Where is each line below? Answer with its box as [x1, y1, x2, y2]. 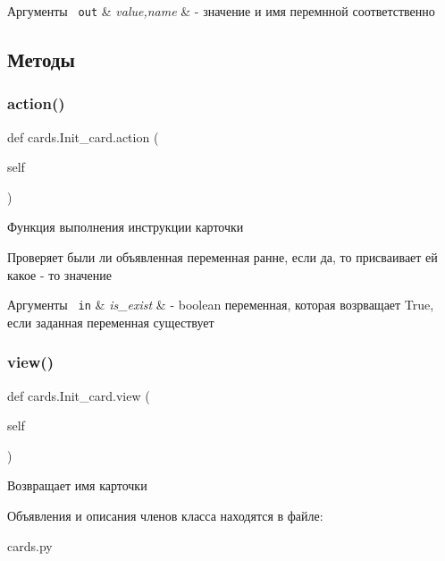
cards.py [7, 536, 53, 555]
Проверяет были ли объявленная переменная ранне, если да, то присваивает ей [7, 248, 438, 267]
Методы [7, 46, 75, 73]
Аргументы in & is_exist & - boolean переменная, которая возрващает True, [7, 295, 434, 314]
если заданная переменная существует [7, 312, 214, 331]
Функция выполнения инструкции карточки [7, 217, 244, 236]
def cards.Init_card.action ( [7, 127, 159, 146]
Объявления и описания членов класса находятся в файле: [7, 506, 323, 525]
